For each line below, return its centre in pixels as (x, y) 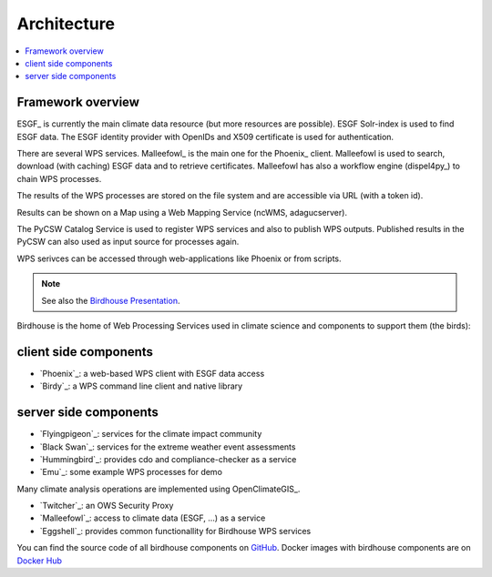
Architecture (66, 24)
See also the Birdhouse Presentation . (111, 300)
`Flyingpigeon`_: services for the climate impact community (151, 434)
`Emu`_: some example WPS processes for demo (131, 472)
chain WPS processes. (59, 178)
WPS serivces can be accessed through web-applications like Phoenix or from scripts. (179, 258)
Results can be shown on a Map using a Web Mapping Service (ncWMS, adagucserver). (182, 212)
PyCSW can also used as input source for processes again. (128, 242)
